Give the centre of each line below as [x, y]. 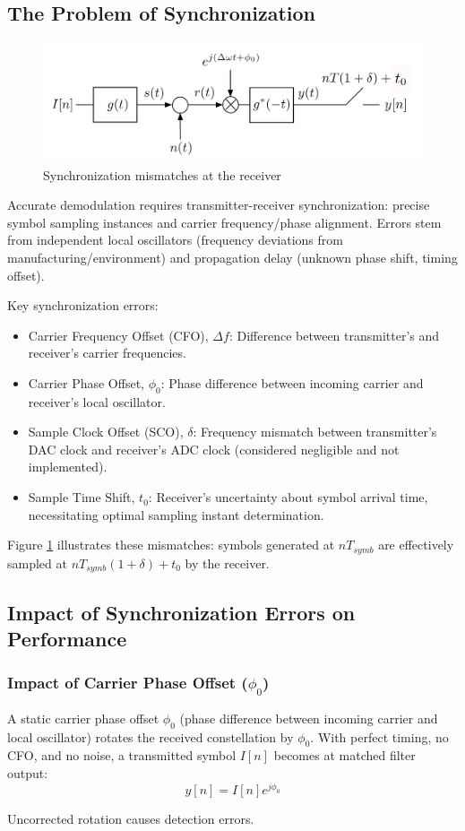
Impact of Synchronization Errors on [181, 612]
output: [28, 773]
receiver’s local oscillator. [97, 401]
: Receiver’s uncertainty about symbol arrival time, [288, 497]
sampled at [37, 563]
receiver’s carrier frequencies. [107, 353]
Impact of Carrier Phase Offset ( [128, 683]
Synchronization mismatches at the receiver [162, 174]
